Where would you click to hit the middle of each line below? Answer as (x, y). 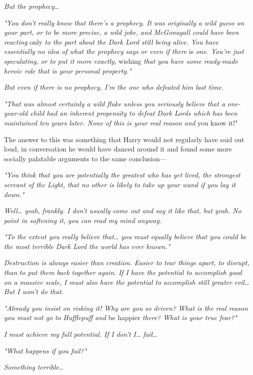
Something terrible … (34, 367)
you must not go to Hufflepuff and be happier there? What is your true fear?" (121, 317)
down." (14, 194)
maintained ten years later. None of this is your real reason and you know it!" (121, 122)
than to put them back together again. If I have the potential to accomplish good (123, 272)
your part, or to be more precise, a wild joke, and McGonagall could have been (121, 32)
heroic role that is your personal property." (68, 70)
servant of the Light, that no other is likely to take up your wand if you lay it (120, 184)
